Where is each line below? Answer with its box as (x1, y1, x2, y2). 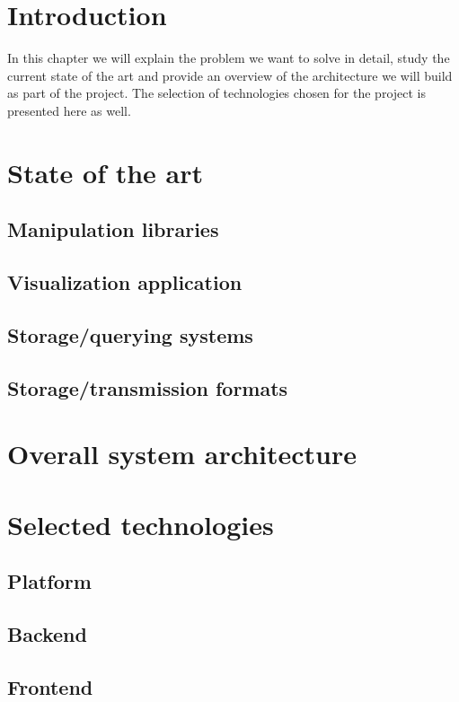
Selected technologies (7, 505, 274, 542)
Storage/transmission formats (7, 373, 288, 401)
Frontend (7, 672, 93, 700)
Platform (7, 567, 92, 595)
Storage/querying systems (7, 320, 253, 348)
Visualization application (7, 268, 243, 296)
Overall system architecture (7, 435, 357, 472)
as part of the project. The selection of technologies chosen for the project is (7, 83, 427, 102)
